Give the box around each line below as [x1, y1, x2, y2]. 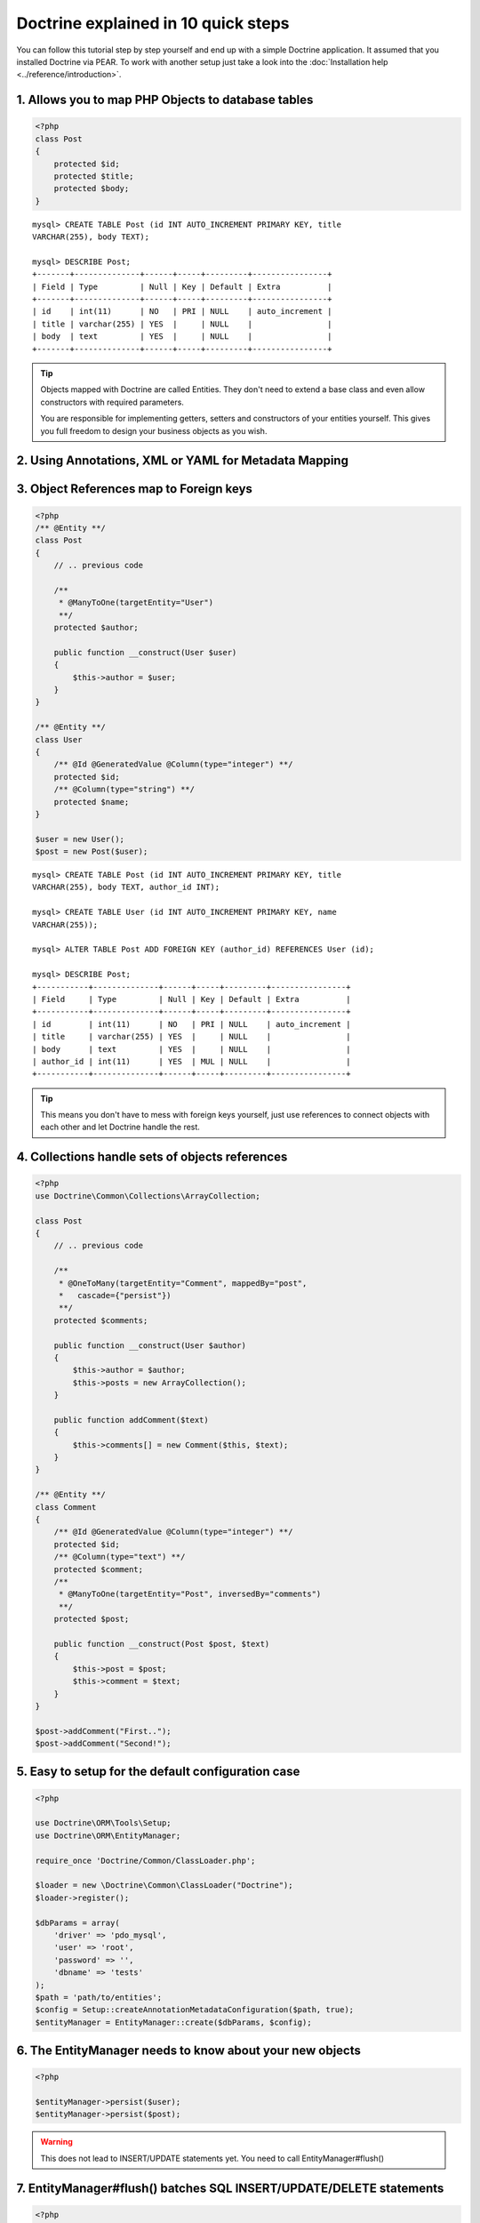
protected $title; [53, 171, 134, 181]
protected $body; [53, 183, 130, 194]
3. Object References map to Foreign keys [16, 481, 253, 497]
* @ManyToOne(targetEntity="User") [58, 598, 213, 608]
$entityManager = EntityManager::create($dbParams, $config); [35, 2017, 312, 2027]
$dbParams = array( [35, 1917, 120, 1928]
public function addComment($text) [53, 1415, 209, 1424]
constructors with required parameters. [40, 397, 184, 407]
